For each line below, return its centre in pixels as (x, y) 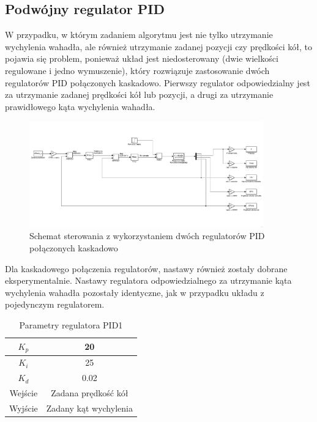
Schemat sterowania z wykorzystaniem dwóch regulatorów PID (147, 236)
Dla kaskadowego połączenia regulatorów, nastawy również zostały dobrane (146, 268)
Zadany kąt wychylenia (89, 408)
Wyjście (24, 408)
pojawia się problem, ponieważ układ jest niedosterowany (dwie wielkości (142, 58)
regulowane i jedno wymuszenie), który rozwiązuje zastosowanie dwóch (137, 70)
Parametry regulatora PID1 (71, 324)
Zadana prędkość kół (90, 392)
